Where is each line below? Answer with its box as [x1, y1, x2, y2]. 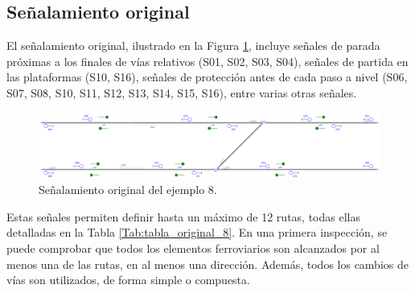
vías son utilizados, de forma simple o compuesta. [6, 271, 250, 288]
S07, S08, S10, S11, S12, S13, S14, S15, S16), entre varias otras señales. [6, 84, 357, 101]
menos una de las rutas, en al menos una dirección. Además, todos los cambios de [6, 255, 409, 272]
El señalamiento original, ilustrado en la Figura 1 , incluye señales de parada [6, 37, 380, 54]
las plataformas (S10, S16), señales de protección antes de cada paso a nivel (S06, [6, 68, 408, 85]
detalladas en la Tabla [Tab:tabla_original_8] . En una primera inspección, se [6, 224, 388, 241]
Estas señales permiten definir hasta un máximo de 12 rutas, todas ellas [6, 208, 360, 225]
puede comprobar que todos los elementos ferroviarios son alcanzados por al [6, 239, 380, 256]
